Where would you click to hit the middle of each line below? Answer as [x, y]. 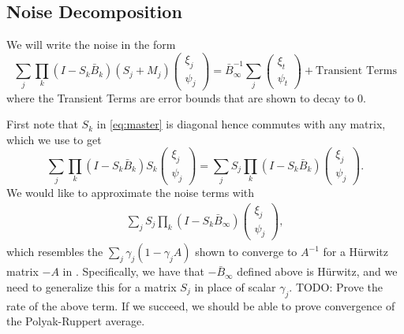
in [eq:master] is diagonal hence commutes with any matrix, [241, 124]
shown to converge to [246, 252]
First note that [42, 124]
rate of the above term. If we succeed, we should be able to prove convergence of [201, 305]
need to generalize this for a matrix [92, 286]
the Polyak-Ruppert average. [76, 321]
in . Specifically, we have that [133, 271]
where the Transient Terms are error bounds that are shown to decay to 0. [186, 97]
